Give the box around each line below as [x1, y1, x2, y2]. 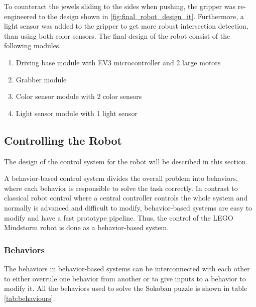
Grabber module [16, 74, 67, 84]
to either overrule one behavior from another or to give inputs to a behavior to [4, 273, 246, 283]
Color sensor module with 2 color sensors [16, 91, 142, 101]
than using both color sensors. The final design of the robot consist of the [4, 30, 230, 41]
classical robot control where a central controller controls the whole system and [4, 192, 248, 203]
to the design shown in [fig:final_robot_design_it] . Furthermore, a [39, 11, 244, 21]
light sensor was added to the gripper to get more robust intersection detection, [4, 21, 248, 31]
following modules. [4, 40, 61, 51]
